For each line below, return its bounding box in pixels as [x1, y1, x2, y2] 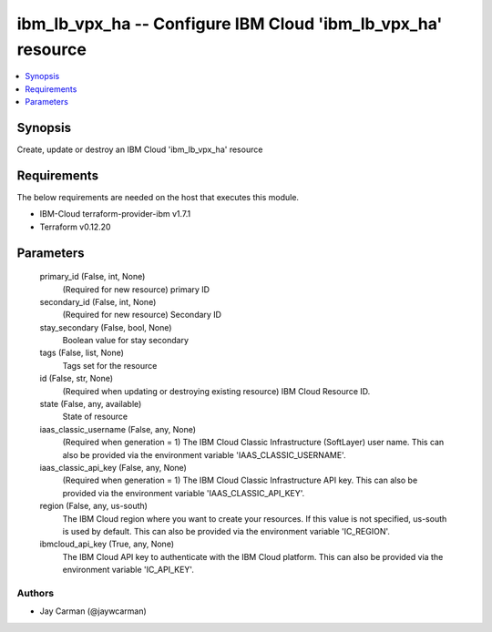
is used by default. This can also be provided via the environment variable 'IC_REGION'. [62, 525, 391, 536]
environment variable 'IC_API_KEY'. [62, 565, 195, 576]
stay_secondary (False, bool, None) [39, 321, 172, 332]
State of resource [62, 411, 128, 423]
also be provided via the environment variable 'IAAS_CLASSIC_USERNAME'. [62, 449, 346, 460]
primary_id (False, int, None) [39, 271, 146, 282]
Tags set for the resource [62, 360, 158, 371]
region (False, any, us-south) [39, 501, 148, 512]
